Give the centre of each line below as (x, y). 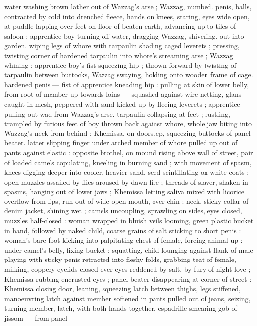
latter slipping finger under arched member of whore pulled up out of (133, 143)
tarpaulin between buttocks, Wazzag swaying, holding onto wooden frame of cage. (129, 75)
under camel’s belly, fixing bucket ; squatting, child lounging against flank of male (129, 249)
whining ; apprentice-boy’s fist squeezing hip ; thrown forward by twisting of (120, 65)
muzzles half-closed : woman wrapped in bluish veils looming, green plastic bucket (129, 221)
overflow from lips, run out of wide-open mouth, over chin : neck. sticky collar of (127, 201)
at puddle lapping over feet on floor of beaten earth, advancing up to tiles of (120, 26)
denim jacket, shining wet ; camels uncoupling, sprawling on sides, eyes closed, (123, 211)
